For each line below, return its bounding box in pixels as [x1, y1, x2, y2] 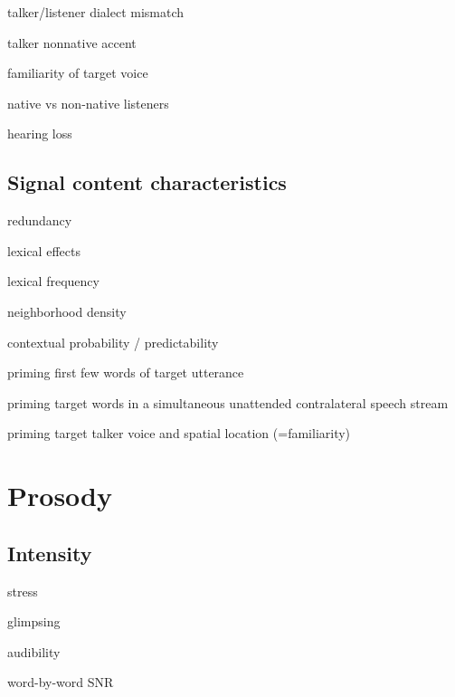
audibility [7, 642, 61, 661]
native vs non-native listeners [7, 93, 169, 112]
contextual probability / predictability [7, 332, 219, 351]
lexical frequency [7, 272, 100, 291]
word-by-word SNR [7, 673, 114, 692]
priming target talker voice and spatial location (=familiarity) [7, 424, 351, 443]
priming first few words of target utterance [7, 363, 244, 382]
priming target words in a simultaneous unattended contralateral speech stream [7, 393, 449, 412]
